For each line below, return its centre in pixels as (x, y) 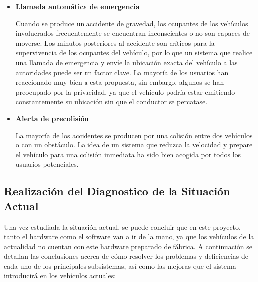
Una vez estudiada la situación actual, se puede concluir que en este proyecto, (122, 226)
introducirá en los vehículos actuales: (60, 275)
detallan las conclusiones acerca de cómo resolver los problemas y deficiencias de (126, 256)
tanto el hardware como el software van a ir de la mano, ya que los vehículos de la (129, 236)
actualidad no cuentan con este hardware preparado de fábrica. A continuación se (128, 246)
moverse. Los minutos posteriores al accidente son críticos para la (115, 43)
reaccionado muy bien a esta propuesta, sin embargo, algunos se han (120, 82)
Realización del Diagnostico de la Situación (117, 191)
